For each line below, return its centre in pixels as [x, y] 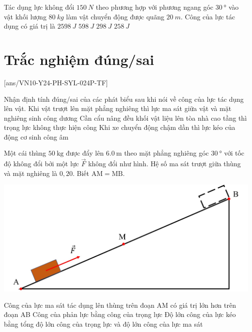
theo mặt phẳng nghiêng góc [166, 153]
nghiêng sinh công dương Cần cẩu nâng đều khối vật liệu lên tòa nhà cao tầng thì [126, 118]
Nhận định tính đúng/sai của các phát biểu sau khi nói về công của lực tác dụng [124, 99]
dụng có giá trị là [30, 26]
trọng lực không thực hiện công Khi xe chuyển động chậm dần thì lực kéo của [120, 127]
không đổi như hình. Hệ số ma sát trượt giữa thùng [164, 164]
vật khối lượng [25, 16]
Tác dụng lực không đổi [39, 7]
